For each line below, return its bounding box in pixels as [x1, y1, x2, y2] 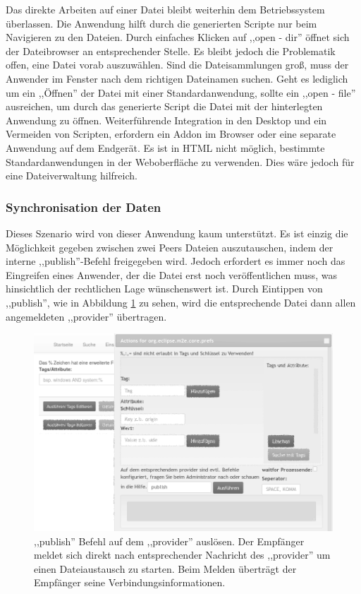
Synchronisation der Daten [6, 198, 161, 215]
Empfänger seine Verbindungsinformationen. [34, 575, 226, 590]
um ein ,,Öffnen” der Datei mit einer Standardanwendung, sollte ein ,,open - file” [6, 85, 356, 100]
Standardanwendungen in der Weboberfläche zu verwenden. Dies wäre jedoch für [6, 154, 355, 169]
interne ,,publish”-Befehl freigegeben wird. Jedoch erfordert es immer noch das [6, 254, 345, 268]
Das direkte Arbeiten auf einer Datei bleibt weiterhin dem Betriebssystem [6, 2, 325, 16]
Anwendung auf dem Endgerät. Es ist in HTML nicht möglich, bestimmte [6, 140, 325, 155]
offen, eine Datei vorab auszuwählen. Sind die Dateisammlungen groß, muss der [6, 57, 349, 72]
